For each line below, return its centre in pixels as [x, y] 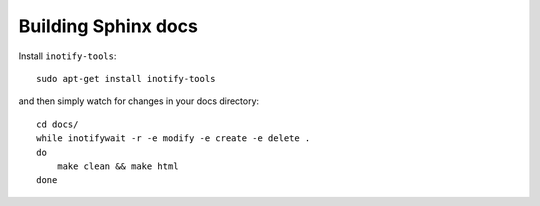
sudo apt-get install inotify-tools [126, 78]
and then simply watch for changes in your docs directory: [139, 101]
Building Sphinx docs [108, 26]
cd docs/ [57, 124]
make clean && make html [117, 166]
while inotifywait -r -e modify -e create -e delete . [173, 138]
